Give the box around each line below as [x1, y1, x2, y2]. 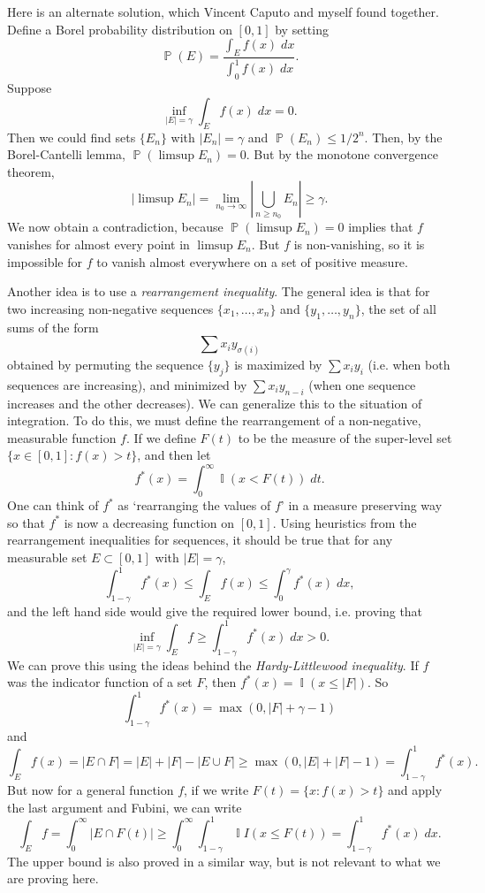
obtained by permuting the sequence [7, 355, 204, 373]
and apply [388, 781, 443, 799]
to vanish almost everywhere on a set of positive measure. [96, 252, 408, 271]
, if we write [184, 781, 249, 799]
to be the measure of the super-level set [238, 428, 452, 446]
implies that [348, 218, 413, 236]
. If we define [125, 428, 196, 446]
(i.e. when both [368, 355, 451, 373]
